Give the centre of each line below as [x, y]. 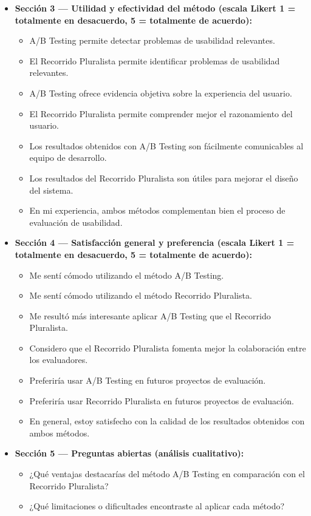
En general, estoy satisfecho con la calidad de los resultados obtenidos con [167, 421]
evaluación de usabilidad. [76, 222]
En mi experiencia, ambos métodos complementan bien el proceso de [157, 210]
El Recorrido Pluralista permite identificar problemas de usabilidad [155, 60]
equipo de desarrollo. [68, 158]
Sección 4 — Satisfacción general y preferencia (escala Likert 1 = [155, 243]
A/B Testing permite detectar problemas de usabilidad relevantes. [152, 40]
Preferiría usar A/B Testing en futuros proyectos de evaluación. [148, 380]
